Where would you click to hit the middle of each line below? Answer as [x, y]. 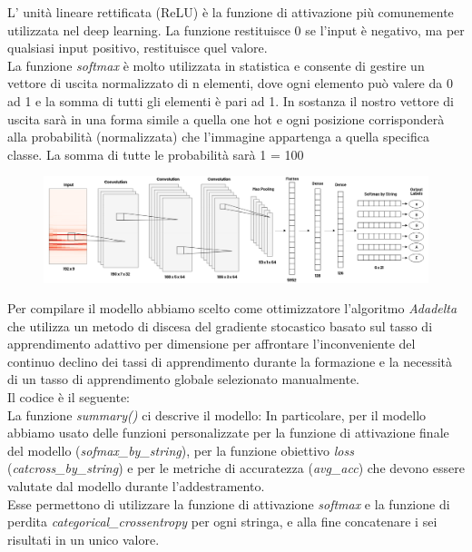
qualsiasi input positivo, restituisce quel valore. [138, 48]
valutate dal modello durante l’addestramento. [136, 486]
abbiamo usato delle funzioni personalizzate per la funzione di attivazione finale [228, 433]
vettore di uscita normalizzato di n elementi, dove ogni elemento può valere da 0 [230, 83]
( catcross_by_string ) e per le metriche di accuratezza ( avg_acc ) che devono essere [236, 468]
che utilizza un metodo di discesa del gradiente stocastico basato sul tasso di [220, 325]
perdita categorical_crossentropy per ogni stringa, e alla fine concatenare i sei [222, 522]
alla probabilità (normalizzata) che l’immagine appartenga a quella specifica [218, 137]
